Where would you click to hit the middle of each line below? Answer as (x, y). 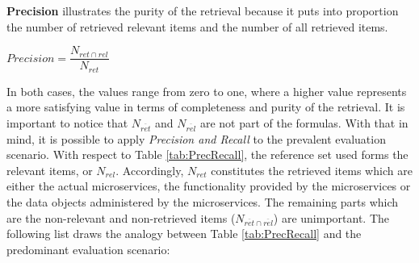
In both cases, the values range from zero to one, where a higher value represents (207, 91)
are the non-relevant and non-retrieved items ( (121, 217)
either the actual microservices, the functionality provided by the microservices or (209, 186)
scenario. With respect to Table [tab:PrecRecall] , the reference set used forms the (207, 154)
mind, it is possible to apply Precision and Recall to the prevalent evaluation (196, 138)
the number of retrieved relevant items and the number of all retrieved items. (197, 26)
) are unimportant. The (331, 217)
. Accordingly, (150, 170)
